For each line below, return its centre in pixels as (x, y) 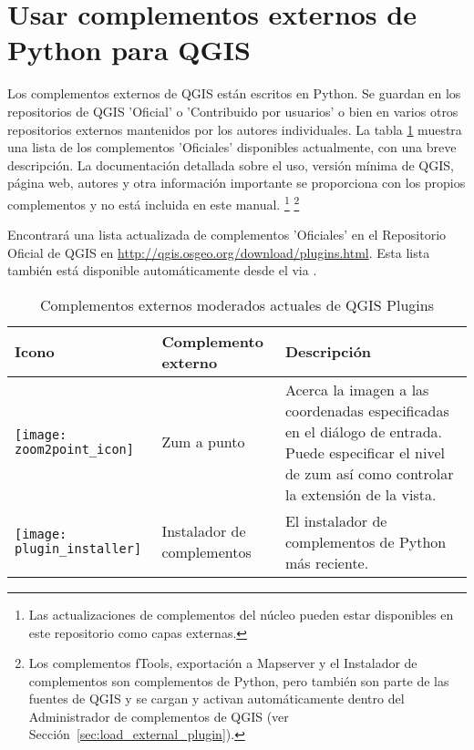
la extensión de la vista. (361, 494)
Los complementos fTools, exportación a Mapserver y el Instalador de (223, 663)
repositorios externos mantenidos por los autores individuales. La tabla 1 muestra (235, 129)
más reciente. (327, 562)
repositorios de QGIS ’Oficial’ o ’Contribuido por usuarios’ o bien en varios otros (233, 111)
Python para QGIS (129, 50)
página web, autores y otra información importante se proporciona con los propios (237, 183)
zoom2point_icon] (74, 449)
